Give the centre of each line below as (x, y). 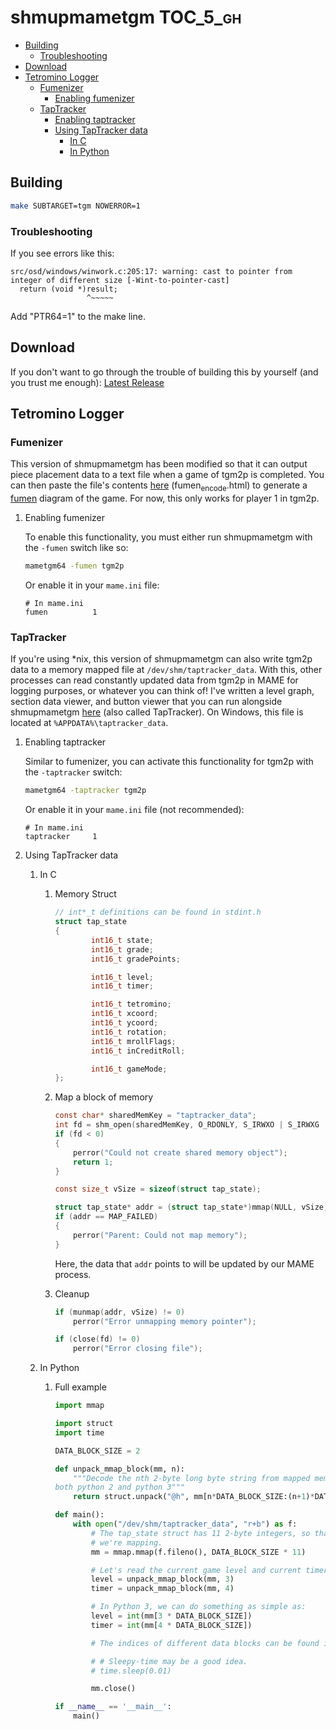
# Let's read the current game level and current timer (209, 1570)
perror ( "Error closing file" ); (138, 1349)
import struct (84, 1424)
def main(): (79, 1515)
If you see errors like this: (62, 253)
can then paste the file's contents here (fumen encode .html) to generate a (159, 486)
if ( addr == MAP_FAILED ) (106, 1217)
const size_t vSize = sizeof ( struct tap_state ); (158, 1189)
